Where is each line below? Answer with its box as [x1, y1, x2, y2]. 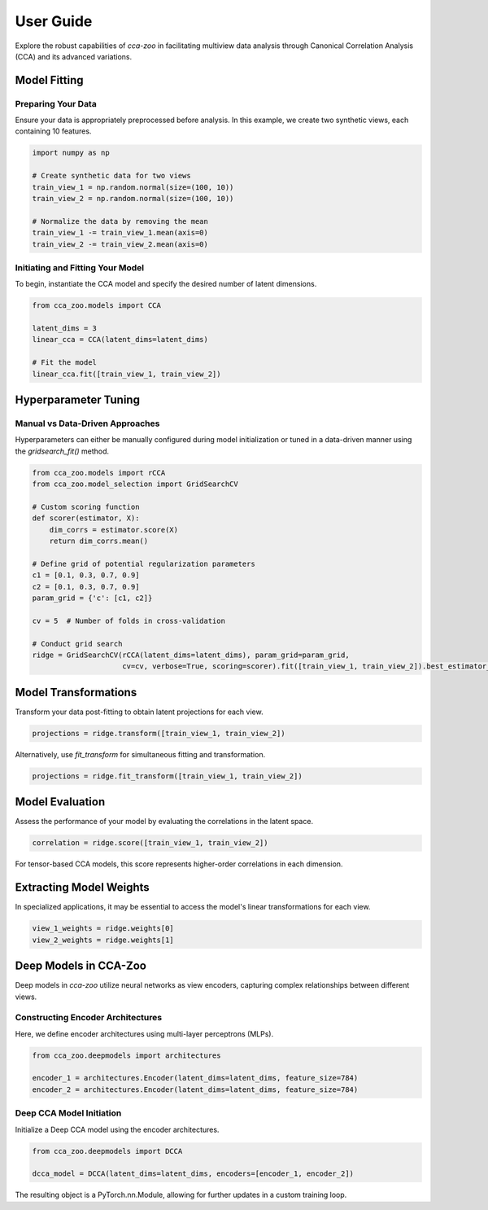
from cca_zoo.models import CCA [32, 301, 162, 310]
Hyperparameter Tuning [15, 393, 140, 407]
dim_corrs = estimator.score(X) [49, 525, 179, 534]
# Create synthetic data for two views [32, 171, 191, 181]
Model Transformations [15, 685, 137, 699]
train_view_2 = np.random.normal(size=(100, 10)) [32, 194, 234, 204]
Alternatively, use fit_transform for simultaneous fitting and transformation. [15, 749, 266, 759]
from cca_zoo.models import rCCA [32, 468, 166, 477]
